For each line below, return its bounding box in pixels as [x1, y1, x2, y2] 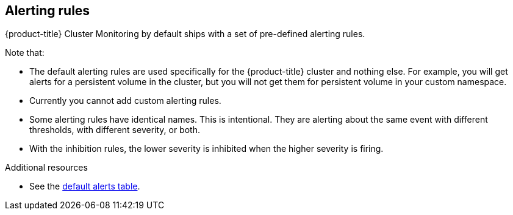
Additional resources [5, 162, 88, 173]
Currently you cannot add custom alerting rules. [29, 95, 221, 106]
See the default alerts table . [29, 181, 140, 192]
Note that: [5, 47, 45, 58]
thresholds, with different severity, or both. [29, 125, 200, 135]
